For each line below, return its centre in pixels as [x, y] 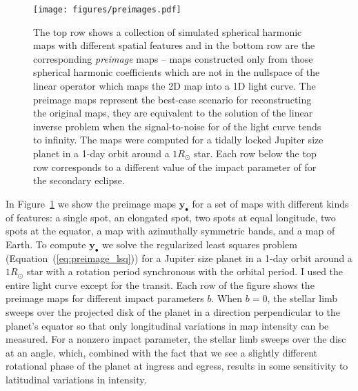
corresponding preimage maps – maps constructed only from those [173, 58]
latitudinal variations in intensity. [76, 379]
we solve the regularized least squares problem [200, 244]
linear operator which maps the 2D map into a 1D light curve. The [175, 86]
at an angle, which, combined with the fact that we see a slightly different [162, 352]
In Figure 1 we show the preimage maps [91, 203]
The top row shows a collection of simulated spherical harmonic [168, 31]
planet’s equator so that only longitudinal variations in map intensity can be [167, 325]
